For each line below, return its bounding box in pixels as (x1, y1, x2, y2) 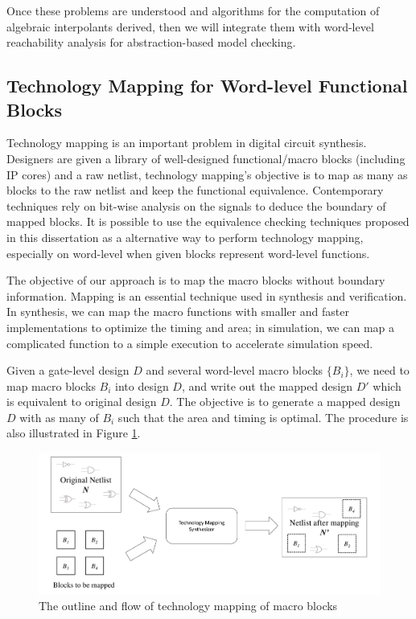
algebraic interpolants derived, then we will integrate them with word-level (6, 18, 374, 35)
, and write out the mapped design (181, 377, 353, 394)
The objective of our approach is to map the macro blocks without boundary (6, 272, 385, 289)
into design (115, 377, 169, 394)
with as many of (19, 408, 99, 425)
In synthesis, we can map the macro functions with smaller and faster (6, 303, 349, 320)
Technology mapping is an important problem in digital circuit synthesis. (6, 134, 367, 151)
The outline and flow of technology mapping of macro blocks (39, 597, 338, 614)
